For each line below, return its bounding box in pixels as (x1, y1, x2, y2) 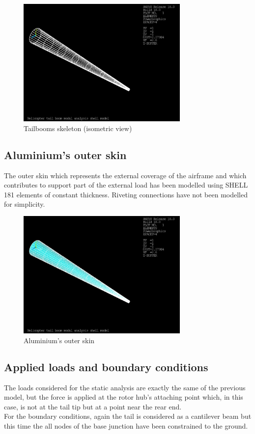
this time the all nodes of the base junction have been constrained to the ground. (4, 420, 248, 431)
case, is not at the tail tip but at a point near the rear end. (4, 401, 182, 411)
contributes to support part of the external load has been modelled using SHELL (4, 180, 248, 190)
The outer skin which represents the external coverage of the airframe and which (4, 170, 247, 180)
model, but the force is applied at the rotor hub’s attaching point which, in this (4, 392, 243, 402)
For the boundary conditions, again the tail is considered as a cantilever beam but (4, 411, 252, 421)
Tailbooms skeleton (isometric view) (24, 123, 132, 133)
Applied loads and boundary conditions (4, 359, 208, 374)
